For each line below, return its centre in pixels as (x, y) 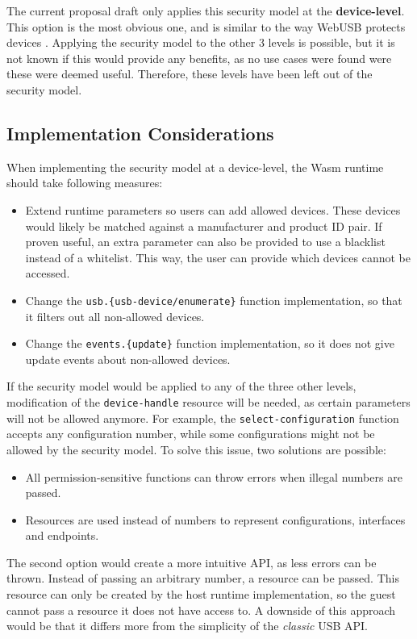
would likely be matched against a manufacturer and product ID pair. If (204, 226)
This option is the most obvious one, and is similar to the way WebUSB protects (206, 26)
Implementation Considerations (140, 133)
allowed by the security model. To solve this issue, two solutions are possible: (196, 449)
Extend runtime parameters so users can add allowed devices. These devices (213, 209)
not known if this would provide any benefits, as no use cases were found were (199, 58)
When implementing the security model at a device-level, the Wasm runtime (195, 167)
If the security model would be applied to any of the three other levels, (181, 386)
